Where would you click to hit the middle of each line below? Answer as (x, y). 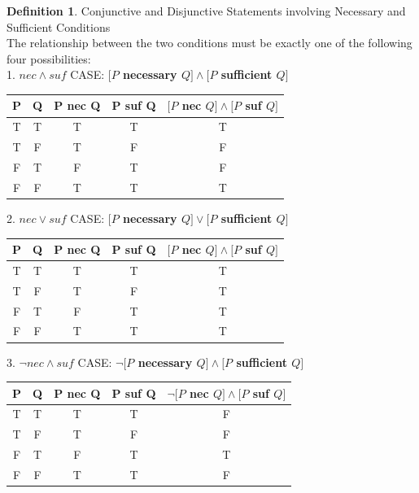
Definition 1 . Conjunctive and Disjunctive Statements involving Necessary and (206, 11)
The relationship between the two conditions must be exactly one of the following (209, 43)
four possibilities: (49, 58)
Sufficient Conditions (59, 26)
